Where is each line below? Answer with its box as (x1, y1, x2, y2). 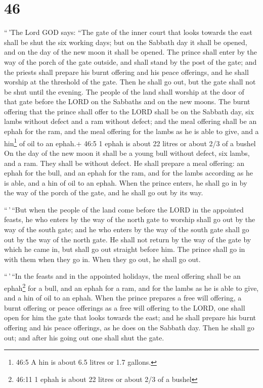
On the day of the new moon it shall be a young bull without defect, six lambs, (4, 147, 250, 158)
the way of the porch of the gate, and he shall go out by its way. (4, 187, 203, 198)
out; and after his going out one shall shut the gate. (4, 332, 164, 342)
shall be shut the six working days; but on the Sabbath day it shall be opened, (4, 36, 247, 47)
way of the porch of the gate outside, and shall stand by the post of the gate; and (4, 56, 257, 67)
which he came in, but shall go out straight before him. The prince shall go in (4, 244, 245, 254)
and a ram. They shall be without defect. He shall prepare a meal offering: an (4, 157, 245, 168)
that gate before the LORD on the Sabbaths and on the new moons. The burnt (4, 96, 250, 107)
